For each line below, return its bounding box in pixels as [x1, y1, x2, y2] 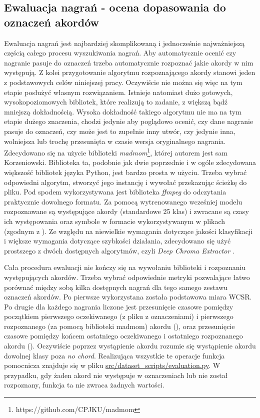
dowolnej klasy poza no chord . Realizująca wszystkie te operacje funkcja [4, 350, 225, 360]
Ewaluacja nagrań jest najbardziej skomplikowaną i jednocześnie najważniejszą [4, 37, 245, 48]
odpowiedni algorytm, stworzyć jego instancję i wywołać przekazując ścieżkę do [4, 176, 247, 187]
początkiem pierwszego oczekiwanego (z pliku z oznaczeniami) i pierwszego [4, 311, 233, 321]
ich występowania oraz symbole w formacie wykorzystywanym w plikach [4, 215, 225, 226]
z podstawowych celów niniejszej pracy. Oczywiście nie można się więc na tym [4, 76, 242, 87]
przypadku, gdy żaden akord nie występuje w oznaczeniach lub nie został [4, 369, 228, 380]
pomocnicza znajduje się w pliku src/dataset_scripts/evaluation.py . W [4, 360, 220, 370]
